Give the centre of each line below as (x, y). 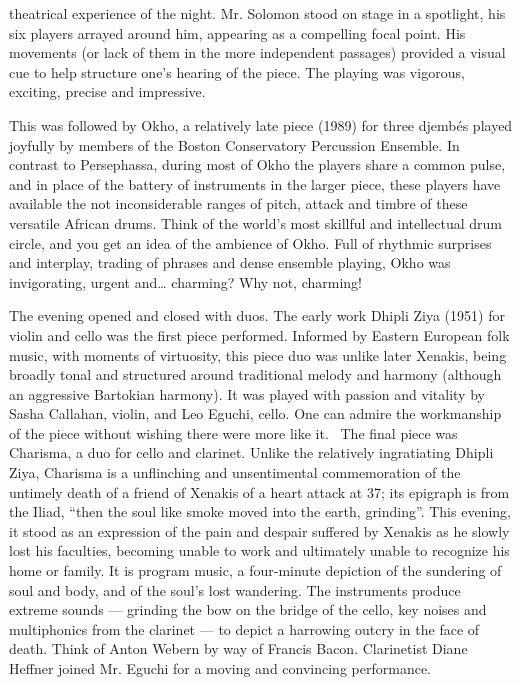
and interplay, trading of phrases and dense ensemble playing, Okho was (230, 262)
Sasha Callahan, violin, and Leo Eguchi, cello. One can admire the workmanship (255, 413)
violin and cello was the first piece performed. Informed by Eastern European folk (259, 334)
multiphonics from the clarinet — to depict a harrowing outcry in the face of (244, 628)
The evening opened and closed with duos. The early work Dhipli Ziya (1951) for (257, 315)
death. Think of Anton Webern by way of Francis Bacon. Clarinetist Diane (238, 648)
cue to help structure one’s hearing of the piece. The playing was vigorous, (237, 71)
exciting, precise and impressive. (107, 91)
